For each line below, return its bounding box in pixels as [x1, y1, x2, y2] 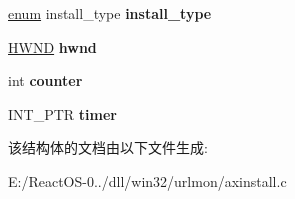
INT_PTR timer [8, 103, 117, 124]
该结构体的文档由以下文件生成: [8, 137, 208, 158]
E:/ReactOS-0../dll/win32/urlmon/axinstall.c [8, 170, 287, 191]
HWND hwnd [8, 36, 97, 57]
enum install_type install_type [8, 3, 212, 23]
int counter [8, 70, 83, 91]
